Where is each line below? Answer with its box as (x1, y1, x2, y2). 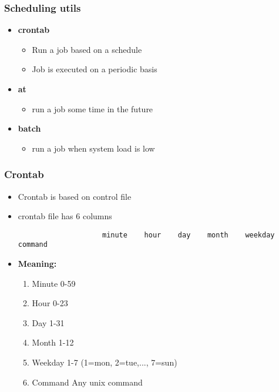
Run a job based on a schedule (32, 43, 142, 55)
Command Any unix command (32, 376, 143, 388)
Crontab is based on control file (18, 190, 132, 202)
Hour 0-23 (32, 297, 68, 309)
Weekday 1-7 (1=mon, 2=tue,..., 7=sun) (32, 356, 177, 368)
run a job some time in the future (32, 102, 153, 115)
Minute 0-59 (32, 277, 76, 289)
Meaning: (18, 257, 57, 270)
